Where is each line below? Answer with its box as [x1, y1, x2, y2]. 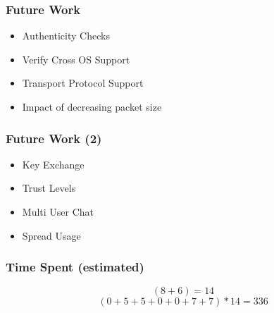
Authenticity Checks [22, 28, 110, 43]
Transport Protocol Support [22, 75, 144, 90]
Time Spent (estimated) [6, 258, 144, 276]
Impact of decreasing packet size [22, 99, 162, 113]
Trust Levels [22, 180, 76, 195]
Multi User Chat [22, 204, 94, 219]
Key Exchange [22, 156, 85, 171]
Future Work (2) [6, 129, 102, 147]
